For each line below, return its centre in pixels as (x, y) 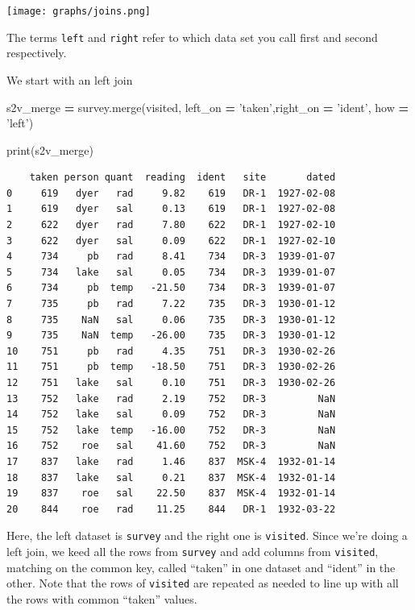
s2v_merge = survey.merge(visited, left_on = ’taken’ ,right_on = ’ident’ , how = (207, 107)
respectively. (37, 53)
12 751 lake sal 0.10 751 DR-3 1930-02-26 (171, 383)
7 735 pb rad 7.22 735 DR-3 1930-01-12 (171, 304)
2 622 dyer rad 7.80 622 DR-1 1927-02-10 (171, 225)
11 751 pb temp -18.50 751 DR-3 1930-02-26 (171, 367)
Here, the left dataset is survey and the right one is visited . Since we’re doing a (207, 535)
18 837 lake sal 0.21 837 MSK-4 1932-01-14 (171, 477)
